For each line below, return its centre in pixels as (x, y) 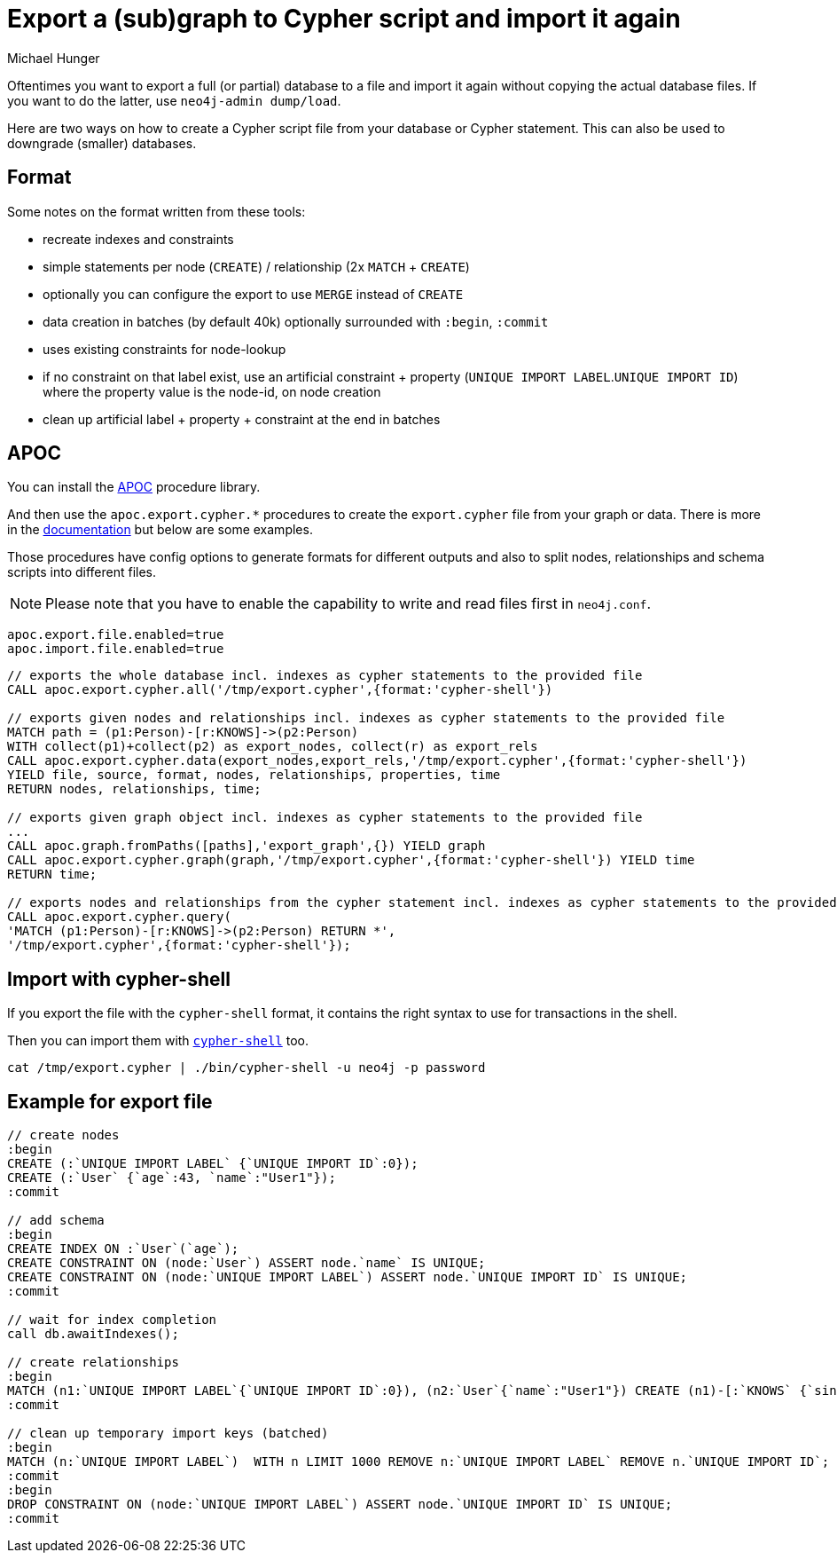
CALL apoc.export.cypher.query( (119, 917)
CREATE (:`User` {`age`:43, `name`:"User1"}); (172, 1178)
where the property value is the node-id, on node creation (212, 391)
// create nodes (63, 1135)
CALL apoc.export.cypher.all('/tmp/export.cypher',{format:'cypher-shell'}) (280, 690)
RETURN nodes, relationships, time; (134, 789)
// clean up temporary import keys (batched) (168, 1434)
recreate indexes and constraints (138, 239)
